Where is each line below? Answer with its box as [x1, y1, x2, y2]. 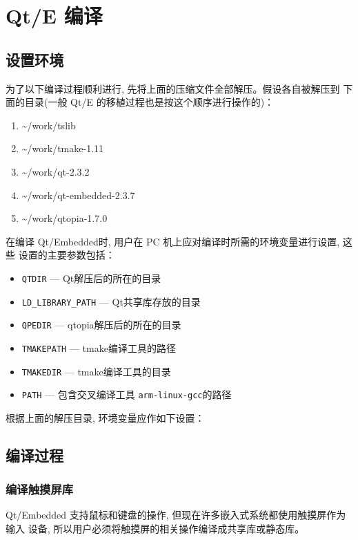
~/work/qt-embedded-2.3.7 [21, 187, 135, 202]
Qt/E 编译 [6, 1, 103, 30]
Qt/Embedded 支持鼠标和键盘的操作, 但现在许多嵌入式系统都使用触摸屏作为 [6, 508, 346, 522]
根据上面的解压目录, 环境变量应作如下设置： [6, 410, 205, 425]
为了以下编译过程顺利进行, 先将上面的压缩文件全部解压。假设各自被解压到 [6, 81, 340, 95]
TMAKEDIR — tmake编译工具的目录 [21, 364, 171, 378]
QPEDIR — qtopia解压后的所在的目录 [21, 317, 181, 332]
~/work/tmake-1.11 [21, 141, 104, 156]
